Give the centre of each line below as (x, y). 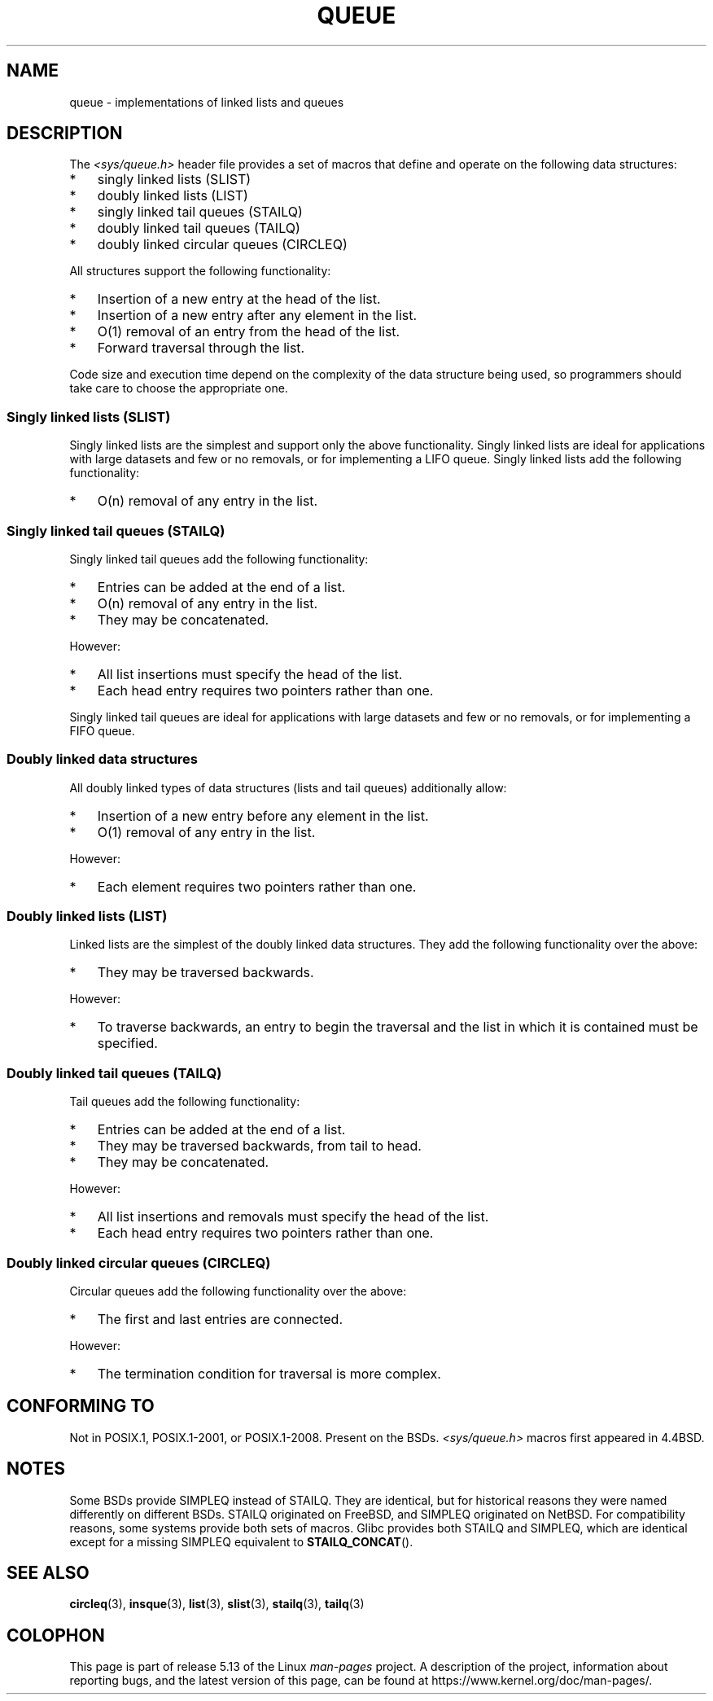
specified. (127, 1043)
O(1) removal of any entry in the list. (206, 832)
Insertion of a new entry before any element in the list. (263, 815)
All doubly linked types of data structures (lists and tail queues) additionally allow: (288, 787)
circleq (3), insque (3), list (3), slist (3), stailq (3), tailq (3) (217, 1604)
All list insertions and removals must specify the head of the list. (293, 1217)
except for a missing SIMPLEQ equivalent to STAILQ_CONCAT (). (241, 1541)
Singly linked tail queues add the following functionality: (219, 559)
